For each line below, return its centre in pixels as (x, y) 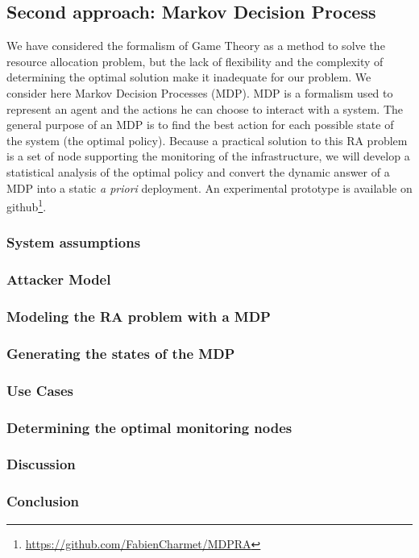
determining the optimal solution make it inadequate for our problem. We (189, 77)
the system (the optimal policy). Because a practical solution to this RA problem (207, 140)
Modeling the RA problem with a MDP (139, 316)
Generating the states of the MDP (121, 353)
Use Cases (40, 390)
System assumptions (74, 242)
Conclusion (43, 501)
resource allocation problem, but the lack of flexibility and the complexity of (195, 61)
